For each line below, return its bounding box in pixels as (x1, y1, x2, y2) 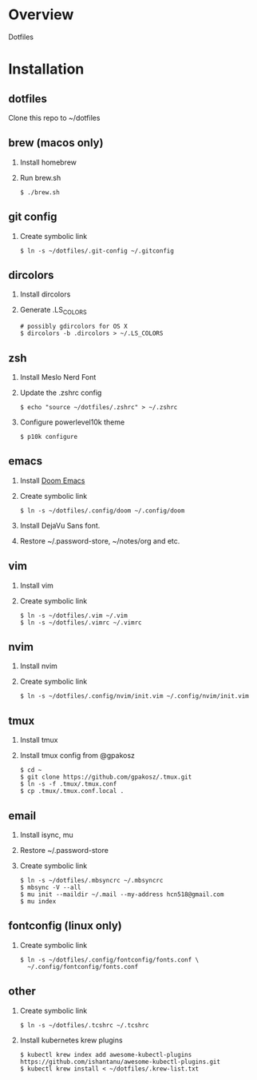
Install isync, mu (19, 830, 73, 840)
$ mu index (19, 898, 57, 906)
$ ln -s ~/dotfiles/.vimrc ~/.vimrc (19, 618, 142, 627)
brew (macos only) (8, 136, 104, 149)
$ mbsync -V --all (19, 883, 81, 892)
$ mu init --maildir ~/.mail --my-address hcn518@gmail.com (19, 891, 224, 899)
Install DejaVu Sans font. (19, 520, 101, 530)
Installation (8, 60, 85, 78)
